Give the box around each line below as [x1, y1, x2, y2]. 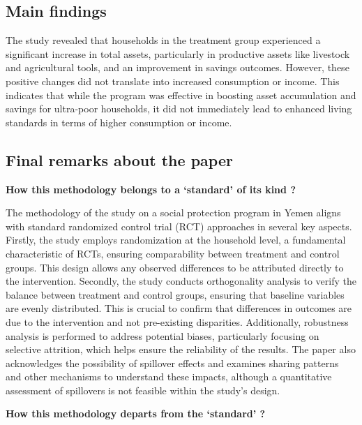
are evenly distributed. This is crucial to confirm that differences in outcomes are [6, 301, 352, 315]
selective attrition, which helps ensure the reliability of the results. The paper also [6, 342, 356, 357]
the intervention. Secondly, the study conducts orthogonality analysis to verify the [6, 274, 356, 288]
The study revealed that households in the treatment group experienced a [6, 33, 321, 47]
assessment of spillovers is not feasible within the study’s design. [6, 382, 280, 397]
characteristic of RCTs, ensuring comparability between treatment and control [6, 246, 340, 260]
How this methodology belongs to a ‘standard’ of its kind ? [6, 181, 296, 196]
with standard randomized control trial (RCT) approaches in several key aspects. [6, 218, 352, 233]
